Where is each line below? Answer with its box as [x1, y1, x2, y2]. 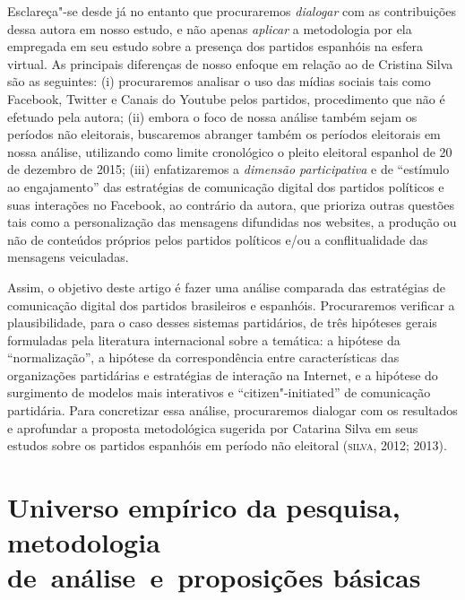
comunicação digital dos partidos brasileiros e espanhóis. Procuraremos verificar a [7, 295, 455, 314]
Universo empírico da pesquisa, [7, 489, 400, 526]
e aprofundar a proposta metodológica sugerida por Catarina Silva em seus [7, 418, 418, 437]
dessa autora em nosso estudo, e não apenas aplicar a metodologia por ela [7, 19, 412, 38]
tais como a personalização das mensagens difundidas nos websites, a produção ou [7, 213, 457, 231]
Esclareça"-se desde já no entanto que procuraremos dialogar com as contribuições [7, 2, 457, 20]
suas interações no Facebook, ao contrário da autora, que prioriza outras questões [7, 195, 455, 213]
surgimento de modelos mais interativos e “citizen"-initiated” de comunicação [7, 383, 431, 402]
